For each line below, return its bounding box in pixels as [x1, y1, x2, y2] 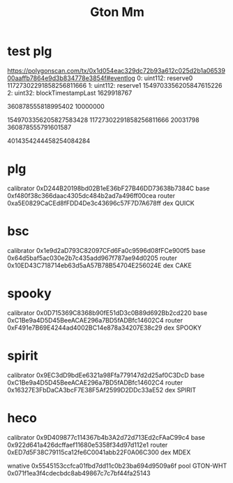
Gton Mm [90, 4, 144, 20]
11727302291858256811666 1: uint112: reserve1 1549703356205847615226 [7, 81, 223, 89]
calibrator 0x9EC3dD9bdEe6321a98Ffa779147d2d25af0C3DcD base [7, 371, 205, 379]
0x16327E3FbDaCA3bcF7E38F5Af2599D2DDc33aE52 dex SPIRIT [7, 385, 197, 394]
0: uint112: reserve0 [137, 74, 193, 82]
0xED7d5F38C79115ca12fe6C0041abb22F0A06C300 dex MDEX [7, 447, 191, 457]
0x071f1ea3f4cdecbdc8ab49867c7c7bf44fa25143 [7, 468, 151, 477]
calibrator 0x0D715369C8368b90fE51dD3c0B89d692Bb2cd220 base [7, 308, 208, 317]
